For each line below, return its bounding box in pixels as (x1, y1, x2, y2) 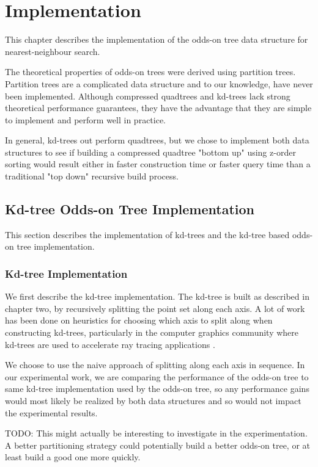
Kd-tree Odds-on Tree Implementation (5, 200, 255, 219)
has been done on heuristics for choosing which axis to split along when (5, 314, 273, 327)
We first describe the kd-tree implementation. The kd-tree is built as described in (5, 290, 309, 303)
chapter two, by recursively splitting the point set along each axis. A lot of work (5, 302, 305, 314)
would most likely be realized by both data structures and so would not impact (5, 394, 301, 407)
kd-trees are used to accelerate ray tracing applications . (5, 338, 215, 350)
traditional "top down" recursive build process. (5, 170, 179, 183)
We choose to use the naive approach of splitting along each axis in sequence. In (5, 358, 305, 371)
